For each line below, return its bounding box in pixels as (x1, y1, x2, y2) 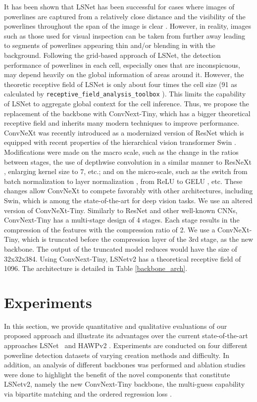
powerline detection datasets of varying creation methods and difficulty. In (4, 350, 229, 360)
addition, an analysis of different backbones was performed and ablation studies (4, 359, 246, 370)
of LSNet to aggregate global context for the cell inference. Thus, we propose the (4, 98, 249, 108)
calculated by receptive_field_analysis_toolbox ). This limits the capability (4, 89, 246, 99)
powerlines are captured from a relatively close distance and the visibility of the (4, 11, 246, 21)
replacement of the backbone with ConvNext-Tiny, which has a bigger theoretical (4, 108, 251, 118)
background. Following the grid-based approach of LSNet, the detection (4, 49, 221, 60)
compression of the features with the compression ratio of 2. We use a (4, 224, 215, 234)
